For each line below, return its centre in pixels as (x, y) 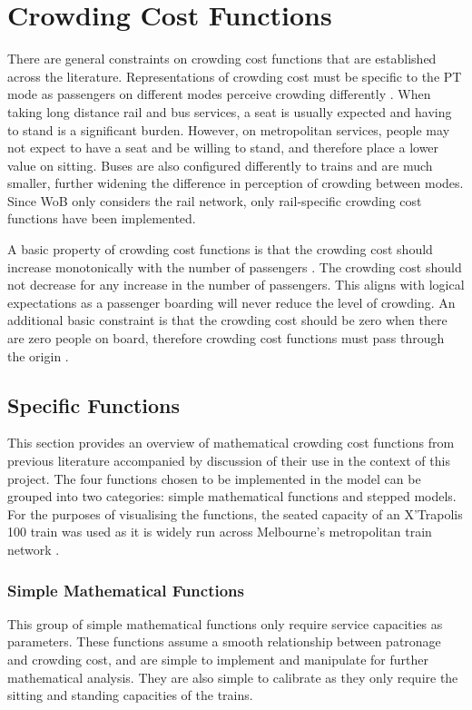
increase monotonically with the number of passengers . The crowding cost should (235, 266)
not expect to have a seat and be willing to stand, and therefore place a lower (223, 148)
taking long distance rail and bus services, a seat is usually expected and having (230, 111)
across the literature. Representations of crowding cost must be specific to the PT (235, 76)
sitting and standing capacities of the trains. (130, 695)
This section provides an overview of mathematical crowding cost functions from (231, 443)
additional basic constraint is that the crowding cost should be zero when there (227, 320)
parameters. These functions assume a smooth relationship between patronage (224, 641)
